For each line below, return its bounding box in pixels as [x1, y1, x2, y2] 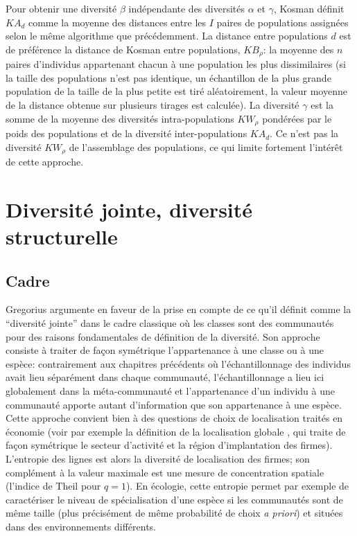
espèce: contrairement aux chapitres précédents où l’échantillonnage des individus [6, 356, 351, 370]
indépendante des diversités [128, 1, 245, 15]
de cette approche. [6, 154, 84, 169]
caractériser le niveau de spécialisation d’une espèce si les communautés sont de [6, 492, 343, 506]
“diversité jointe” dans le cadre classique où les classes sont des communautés [6, 316, 334, 330]
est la [311, 98, 333, 112]
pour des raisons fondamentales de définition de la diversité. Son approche [6, 329, 320, 343]
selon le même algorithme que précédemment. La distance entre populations [6, 28, 328, 43]
